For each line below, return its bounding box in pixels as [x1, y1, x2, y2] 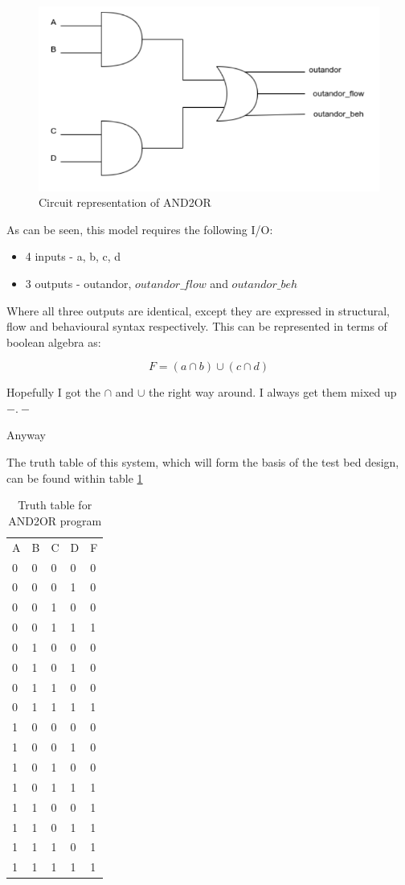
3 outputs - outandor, [25, 274, 132, 291]
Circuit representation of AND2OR [39, 194, 211, 211]
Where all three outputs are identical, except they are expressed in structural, [6, 302, 390, 319]
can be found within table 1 [6, 469, 143, 486]
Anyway [6, 426, 46, 443]
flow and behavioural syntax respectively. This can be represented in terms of [6, 318, 387, 335]
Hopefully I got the [6, 384, 101, 401]
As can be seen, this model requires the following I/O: [6, 220, 273, 237]
